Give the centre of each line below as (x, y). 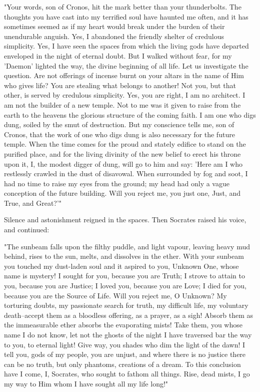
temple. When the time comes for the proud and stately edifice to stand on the (125, 144)
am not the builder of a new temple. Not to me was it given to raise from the (122, 104)
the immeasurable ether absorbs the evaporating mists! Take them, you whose (123, 325)
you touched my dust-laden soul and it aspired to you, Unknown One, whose (121, 266)
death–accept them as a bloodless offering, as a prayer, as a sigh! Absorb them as (129, 315)
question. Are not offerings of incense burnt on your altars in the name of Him (124, 75)
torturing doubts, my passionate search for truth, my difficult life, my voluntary (126, 305)
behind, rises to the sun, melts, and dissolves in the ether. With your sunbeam (124, 256)
